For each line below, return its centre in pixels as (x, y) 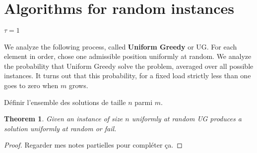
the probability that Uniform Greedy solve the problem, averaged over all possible (129, 66)
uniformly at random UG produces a (187, 119)
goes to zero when (31, 85)
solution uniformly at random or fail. (60, 128)
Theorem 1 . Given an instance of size (64, 119)
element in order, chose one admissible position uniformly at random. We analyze (128, 56)
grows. (78, 85)
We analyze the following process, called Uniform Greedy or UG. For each (121, 46)
